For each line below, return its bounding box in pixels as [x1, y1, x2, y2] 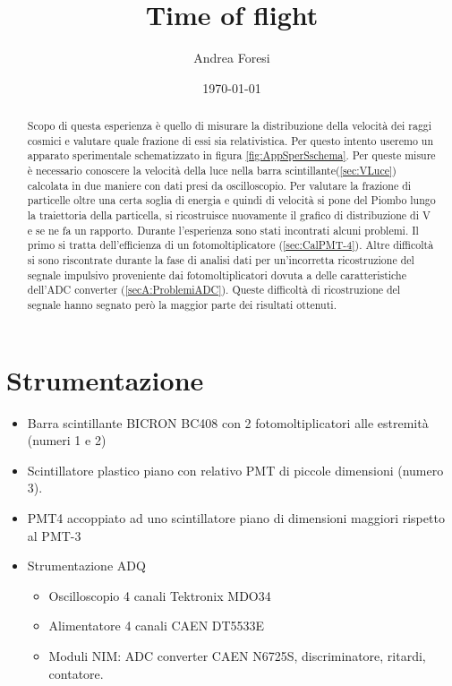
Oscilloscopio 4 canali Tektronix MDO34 [48, 586, 271, 605]
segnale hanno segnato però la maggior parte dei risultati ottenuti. [27, 296, 337, 312]
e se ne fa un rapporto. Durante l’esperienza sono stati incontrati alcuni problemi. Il [27, 222, 419, 237]
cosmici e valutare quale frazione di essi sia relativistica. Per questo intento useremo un [27, 133, 434, 148]
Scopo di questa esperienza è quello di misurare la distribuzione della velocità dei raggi [27, 118, 432, 133]
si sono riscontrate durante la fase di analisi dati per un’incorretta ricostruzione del [27, 253, 414, 268]
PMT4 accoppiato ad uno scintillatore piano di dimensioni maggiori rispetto [27, 508, 445, 527]
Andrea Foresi [193, 48, 270, 67]
